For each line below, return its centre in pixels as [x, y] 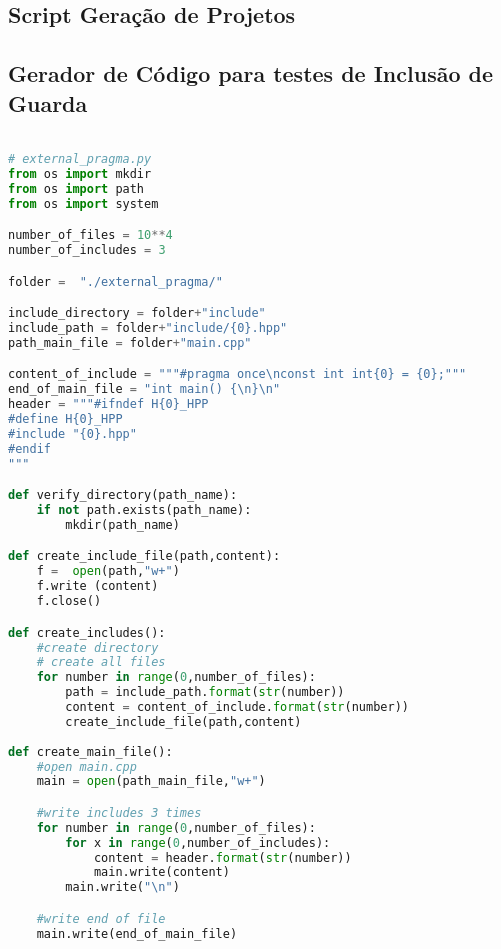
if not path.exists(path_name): [144, 510]
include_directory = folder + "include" [137, 313]
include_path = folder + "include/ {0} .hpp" [148, 328]
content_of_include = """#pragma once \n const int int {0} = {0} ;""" [237, 374]
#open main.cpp [86, 766]
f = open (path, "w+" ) [108, 571]
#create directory [97, 647]
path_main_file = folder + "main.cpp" [130, 342]
